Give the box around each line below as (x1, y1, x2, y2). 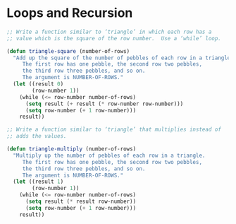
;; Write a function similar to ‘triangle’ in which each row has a (6, 28, 212, 35)
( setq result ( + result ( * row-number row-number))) (25, 100, 184, 107)
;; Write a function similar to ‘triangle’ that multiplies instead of (6, 126, 221, 134)
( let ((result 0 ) (13, 81, 64, 88)
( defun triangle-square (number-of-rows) (6, 47, 130, 54)
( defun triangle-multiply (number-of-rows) (6, 146, 137, 153)
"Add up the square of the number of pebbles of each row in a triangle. (13, 54, 234, 61)
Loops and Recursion (6, 5, 133, 21)
